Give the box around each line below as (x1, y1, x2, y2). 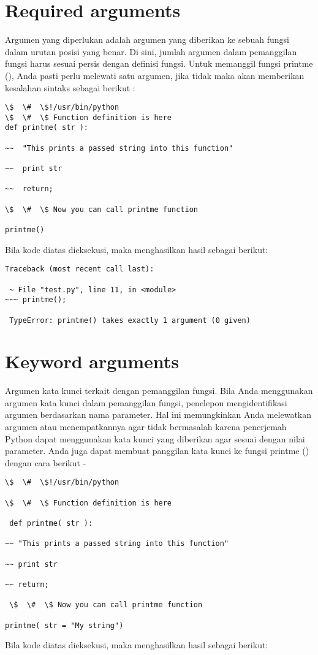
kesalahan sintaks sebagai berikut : (5, 81, 135, 94)
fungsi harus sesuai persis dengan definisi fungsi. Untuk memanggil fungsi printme (5, 57, 313, 70)
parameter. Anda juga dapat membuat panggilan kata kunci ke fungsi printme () (5, 444, 309, 457)
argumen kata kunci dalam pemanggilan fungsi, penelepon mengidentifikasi (5, 396, 287, 409)
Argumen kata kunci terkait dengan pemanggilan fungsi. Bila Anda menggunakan (5, 384, 313, 397)
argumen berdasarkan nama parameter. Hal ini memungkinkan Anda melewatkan (5, 408, 312, 421)
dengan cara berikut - (5, 456, 86, 469)
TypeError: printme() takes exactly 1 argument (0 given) (9, 316, 251, 325)
